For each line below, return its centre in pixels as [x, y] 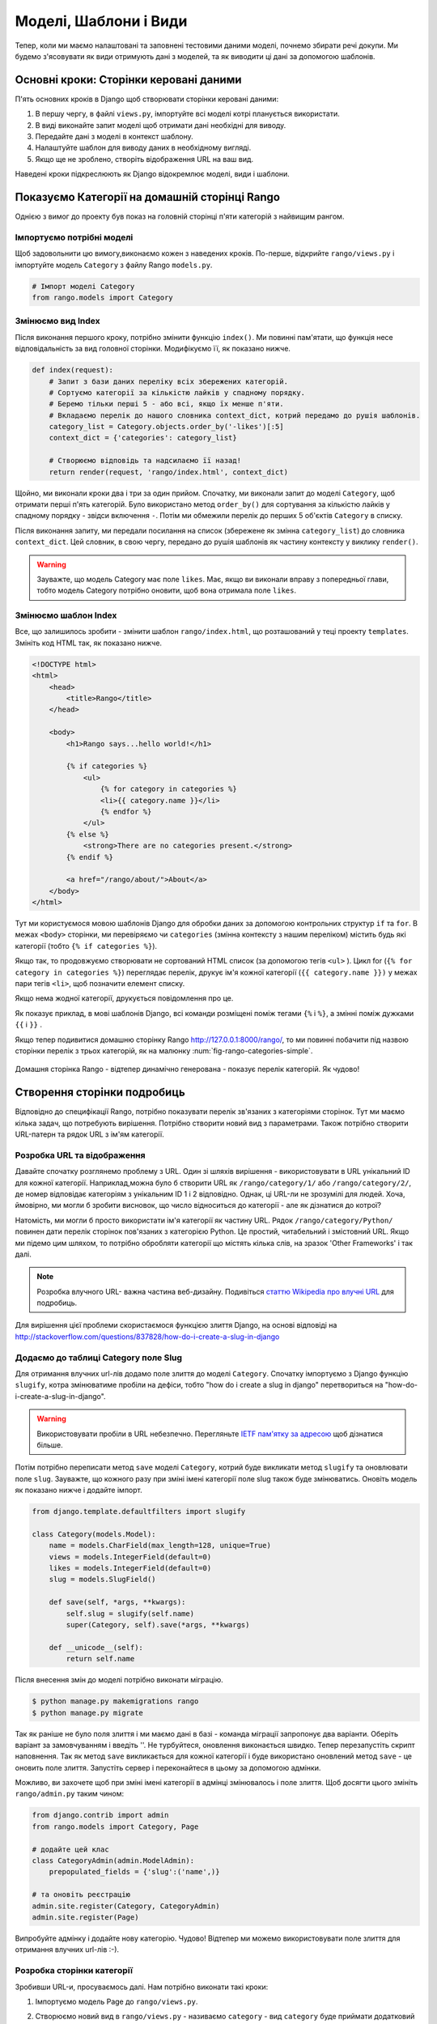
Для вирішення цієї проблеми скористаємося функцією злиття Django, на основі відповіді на [176, 1325]
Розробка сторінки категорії [74, 1971]
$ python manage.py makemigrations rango [115, 1701]
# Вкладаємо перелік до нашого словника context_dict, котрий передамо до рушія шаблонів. [235, 415]
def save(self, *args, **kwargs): [117, 1602]
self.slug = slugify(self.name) [130, 1614]
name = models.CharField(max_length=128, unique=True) [160, 1546]
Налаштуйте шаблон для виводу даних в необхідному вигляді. [143, 148]
